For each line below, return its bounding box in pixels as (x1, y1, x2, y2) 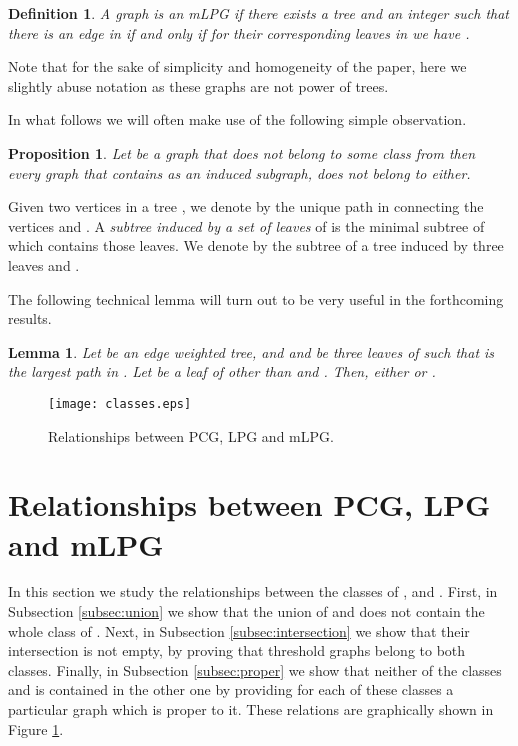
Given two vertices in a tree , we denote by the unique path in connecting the (8, 196, 484, 217)
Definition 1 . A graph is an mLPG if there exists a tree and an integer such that (8, 3, 509, 23)
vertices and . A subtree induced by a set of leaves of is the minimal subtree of (8, 215, 485, 236)
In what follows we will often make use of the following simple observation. (8, 109, 467, 130)
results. (8, 308, 52, 329)
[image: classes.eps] (48, 396, 192, 411)
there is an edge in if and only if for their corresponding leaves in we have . (8, 22, 470, 43)
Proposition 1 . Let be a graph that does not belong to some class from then (8, 142, 476, 163)
